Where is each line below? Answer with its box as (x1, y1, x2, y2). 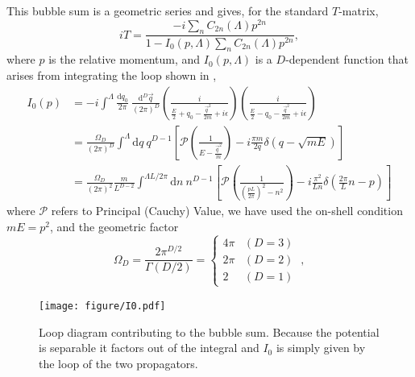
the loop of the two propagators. (39, 355, 198, 371)
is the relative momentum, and (48, 51, 201, 68)
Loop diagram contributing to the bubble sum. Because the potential (39, 323, 380, 340)
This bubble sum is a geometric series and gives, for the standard (6, 2, 329, 19)
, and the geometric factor (50, 217, 179, 234)
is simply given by (276, 339, 366, 356)
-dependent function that (285, 51, 409, 68)
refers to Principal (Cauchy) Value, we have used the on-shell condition (51, 202, 403, 219)
